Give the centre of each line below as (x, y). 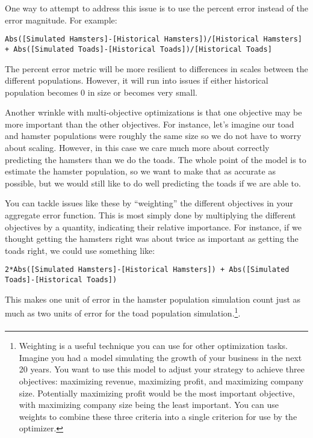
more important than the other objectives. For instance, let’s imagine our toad (150, 124)
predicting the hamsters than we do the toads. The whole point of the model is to (156, 159)
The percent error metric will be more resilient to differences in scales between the (156, 68)
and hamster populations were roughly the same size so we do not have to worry (153, 136)
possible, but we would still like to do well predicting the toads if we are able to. (153, 183)
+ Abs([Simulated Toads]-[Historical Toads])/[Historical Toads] (138, 49)
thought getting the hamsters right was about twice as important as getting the (152, 239)
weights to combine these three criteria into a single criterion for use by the (158, 416)
